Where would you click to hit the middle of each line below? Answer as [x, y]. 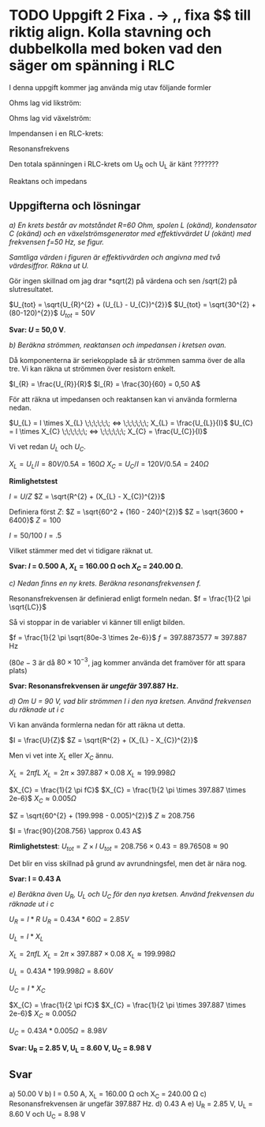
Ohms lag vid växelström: [50, 118]
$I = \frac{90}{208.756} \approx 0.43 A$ [75, 830]
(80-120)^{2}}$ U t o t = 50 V [52, 314]
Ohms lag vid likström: [45, 103]
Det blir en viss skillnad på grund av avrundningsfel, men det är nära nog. [128, 863]
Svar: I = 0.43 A [35, 878]
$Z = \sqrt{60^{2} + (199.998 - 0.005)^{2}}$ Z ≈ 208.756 [102, 815]
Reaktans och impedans [48, 181]
